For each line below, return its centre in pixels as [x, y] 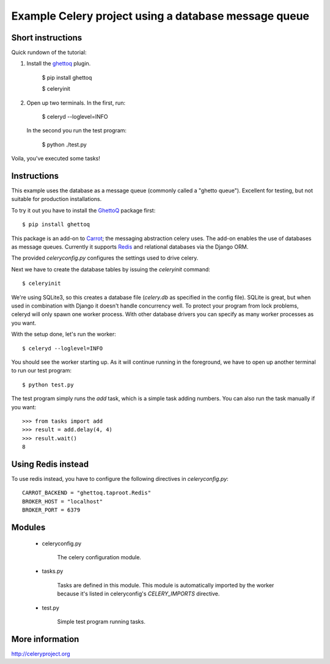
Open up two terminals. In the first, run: [76, 103]
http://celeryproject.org [41, 654]
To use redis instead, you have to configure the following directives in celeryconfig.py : [120, 478]
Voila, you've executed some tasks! [56, 159]
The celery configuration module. [99, 557]
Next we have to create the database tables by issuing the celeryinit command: [111, 269]
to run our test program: [41, 371]
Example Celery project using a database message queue [160, 16]
